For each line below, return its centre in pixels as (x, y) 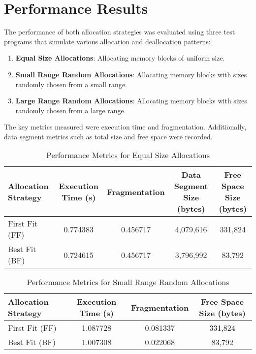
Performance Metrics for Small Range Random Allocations (128, 282)
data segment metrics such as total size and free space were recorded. (108, 136)
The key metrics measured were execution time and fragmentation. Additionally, (125, 127)
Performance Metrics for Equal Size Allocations (128, 155)
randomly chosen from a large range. (71, 110)
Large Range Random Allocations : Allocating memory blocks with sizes (131, 101)
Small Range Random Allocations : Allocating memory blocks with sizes (131, 74)
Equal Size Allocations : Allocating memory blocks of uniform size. (120, 58)
